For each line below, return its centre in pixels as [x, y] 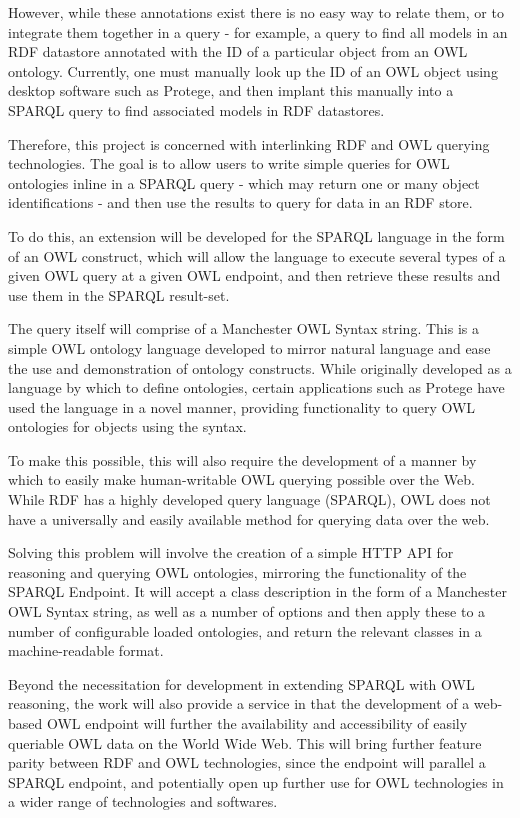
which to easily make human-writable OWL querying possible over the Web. [241, 479]
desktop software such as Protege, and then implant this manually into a [231, 90]
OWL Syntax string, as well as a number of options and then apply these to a [247, 611]
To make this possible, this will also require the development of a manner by [242, 459]
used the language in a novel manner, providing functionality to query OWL [242, 406]
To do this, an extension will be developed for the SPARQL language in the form [256, 235]
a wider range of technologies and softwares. [143, 801]
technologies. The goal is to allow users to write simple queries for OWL [229, 163]
